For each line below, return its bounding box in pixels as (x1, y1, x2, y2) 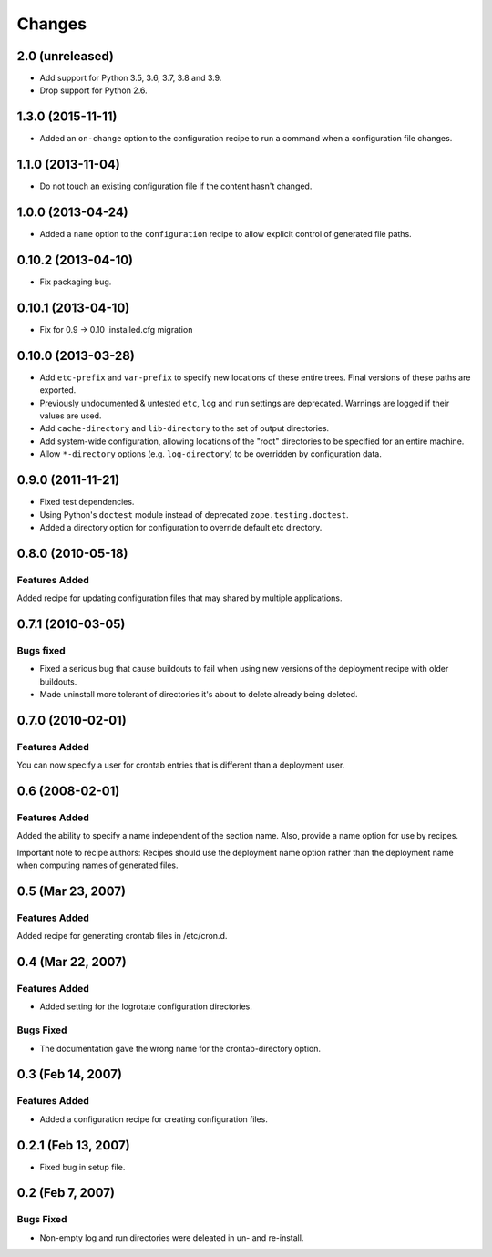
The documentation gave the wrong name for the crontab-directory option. (39, 1043, 322, 1054)
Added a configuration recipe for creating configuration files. (39, 1113, 269, 1125)
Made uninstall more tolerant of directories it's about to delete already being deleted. (39, 689, 358, 700)
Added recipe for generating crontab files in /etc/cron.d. (16, 931, 228, 942)
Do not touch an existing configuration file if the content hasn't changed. (39, 180, 313, 191)
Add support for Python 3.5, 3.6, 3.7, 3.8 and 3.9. (39, 73, 222, 84)
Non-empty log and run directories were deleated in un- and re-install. (39, 1231, 304, 1243)
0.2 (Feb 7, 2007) (16, 1185, 116, 1200)
